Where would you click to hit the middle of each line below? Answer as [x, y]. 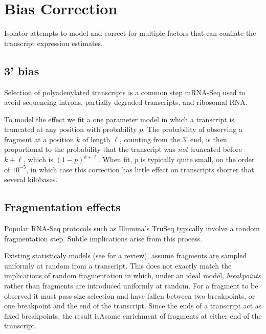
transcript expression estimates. [53, 43]
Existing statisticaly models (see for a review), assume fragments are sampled [126, 255]
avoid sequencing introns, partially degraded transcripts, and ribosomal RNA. [126, 102]
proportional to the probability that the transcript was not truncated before [123, 149]
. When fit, [115, 159]
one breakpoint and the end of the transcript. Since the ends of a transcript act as [133, 306]
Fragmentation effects [62, 207]
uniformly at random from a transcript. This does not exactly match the [118, 265]
